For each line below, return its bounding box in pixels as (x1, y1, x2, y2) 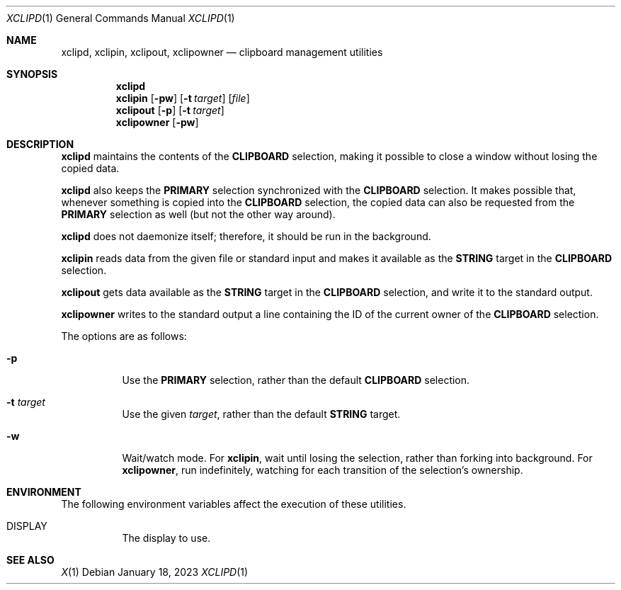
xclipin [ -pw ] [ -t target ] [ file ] (115, 92, 250, 104)
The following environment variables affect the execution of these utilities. (61, 498, 406, 510)
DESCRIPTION (6, 138, 74, 150)
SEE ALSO (6, 554, 55, 566)
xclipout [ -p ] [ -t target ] (115, 104, 224, 116)
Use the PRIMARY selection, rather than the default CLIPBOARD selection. (122, 374, 470, 386)
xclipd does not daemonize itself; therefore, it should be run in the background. (61, 230, 431, 242)
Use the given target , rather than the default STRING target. (122, 408, 401, 420)
